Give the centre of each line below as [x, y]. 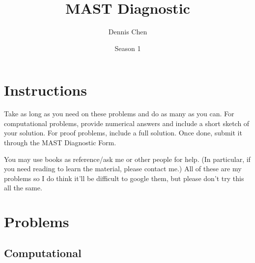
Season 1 [128, 48]
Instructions [45, 90]
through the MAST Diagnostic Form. [60, 143]
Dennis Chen [128, 32]
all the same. [23, 188]
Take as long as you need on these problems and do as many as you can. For [119, 114]
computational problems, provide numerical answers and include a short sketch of [127, 123]
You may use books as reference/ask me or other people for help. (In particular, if [127, 159]
